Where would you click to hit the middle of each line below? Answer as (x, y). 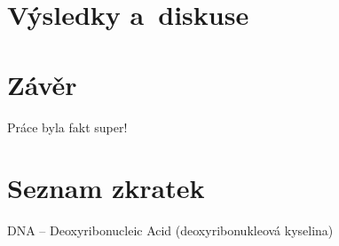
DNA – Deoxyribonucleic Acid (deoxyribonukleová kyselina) (170, 230)
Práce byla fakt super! (67, 127)
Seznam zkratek (106, 188)
